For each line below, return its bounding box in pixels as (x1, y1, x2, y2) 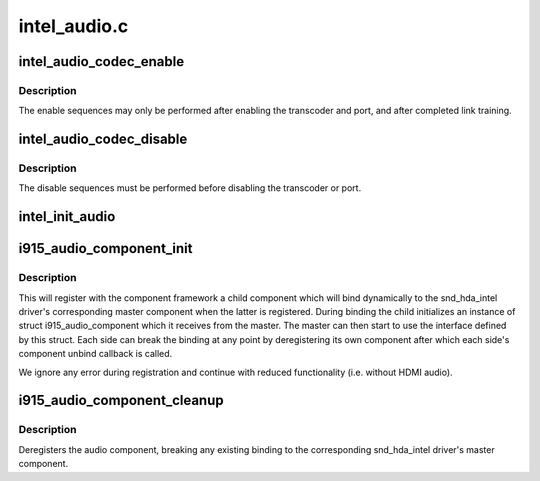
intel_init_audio (18, 208, 116, 225)
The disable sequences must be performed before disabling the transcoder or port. (18, 182, 362, 194)
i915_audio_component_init (18, 240, 193, 257)
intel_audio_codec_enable (18, 53, 185, 70)
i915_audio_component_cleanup (18, 392, 224, 409)
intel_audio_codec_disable (18, 131, 188, 148)
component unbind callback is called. (18, 348, 173, 360)
